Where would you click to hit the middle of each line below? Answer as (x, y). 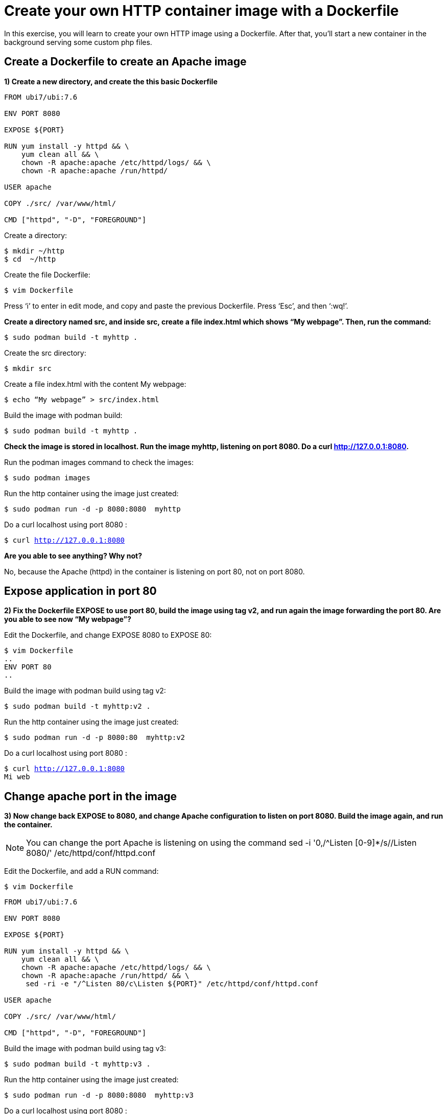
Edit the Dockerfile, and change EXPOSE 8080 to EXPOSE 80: (108, 635)
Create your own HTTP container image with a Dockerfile (202, 11)
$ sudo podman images (47, 478)
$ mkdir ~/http (34, 251)
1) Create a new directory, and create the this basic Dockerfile (111, 81)
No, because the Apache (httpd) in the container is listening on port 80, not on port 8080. (155, 571)
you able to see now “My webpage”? (68, 619)
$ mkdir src (28, 368)
